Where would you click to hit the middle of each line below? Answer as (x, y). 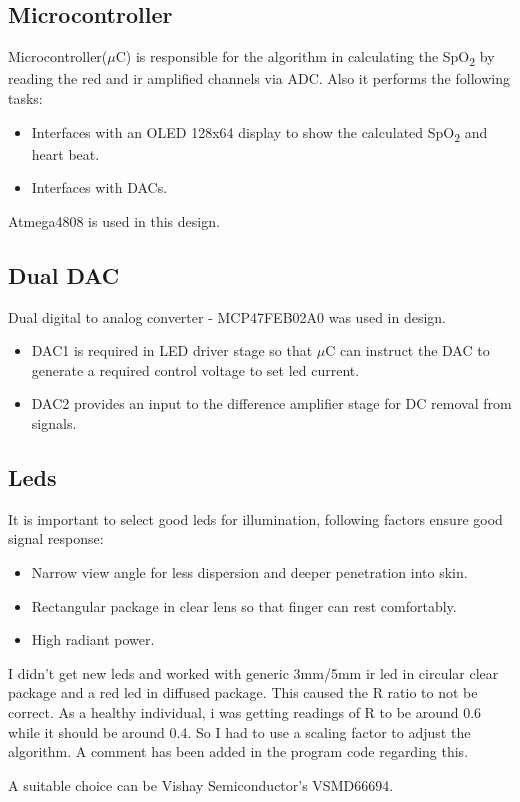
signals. (54, 423)
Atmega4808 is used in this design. (114, 220)
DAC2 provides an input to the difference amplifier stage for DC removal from (271, 403)
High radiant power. (93, 639)
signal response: (56, 538)
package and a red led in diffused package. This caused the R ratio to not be (243, 692)
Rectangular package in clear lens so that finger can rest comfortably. (244, 605)
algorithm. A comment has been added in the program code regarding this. (238, 751)
